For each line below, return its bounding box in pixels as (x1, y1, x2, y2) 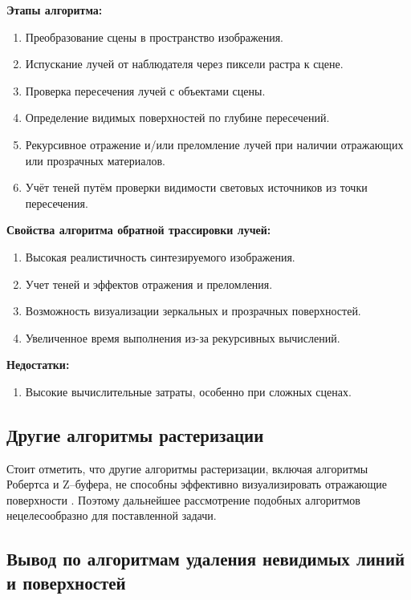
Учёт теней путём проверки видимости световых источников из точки (25, 179, 368, 196)
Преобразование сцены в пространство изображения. (25, 28, 284, 45)
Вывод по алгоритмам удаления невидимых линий (6, 546, 405, 571)
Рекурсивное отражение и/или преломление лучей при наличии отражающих (25, 136, 404, 152)
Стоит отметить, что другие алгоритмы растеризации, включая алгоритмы (6, 460, 368, 476)
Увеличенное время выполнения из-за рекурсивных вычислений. (25, 329, 340, 346)
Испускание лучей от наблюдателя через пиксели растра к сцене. (25, 55, 344, 72)
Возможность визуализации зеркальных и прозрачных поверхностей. (25, 302, 361, 319)
